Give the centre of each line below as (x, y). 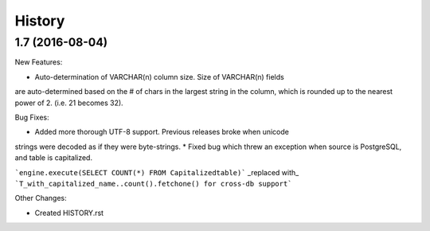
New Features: (39, 62)
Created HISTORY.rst (69, 213)
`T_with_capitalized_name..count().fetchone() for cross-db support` (153, 184)
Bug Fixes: (32, 117)
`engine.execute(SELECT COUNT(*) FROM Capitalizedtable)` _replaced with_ (157, 172)
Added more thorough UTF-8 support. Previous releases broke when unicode (162, 132)
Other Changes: (41, 198)
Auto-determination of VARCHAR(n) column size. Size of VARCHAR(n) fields (159, 76)
